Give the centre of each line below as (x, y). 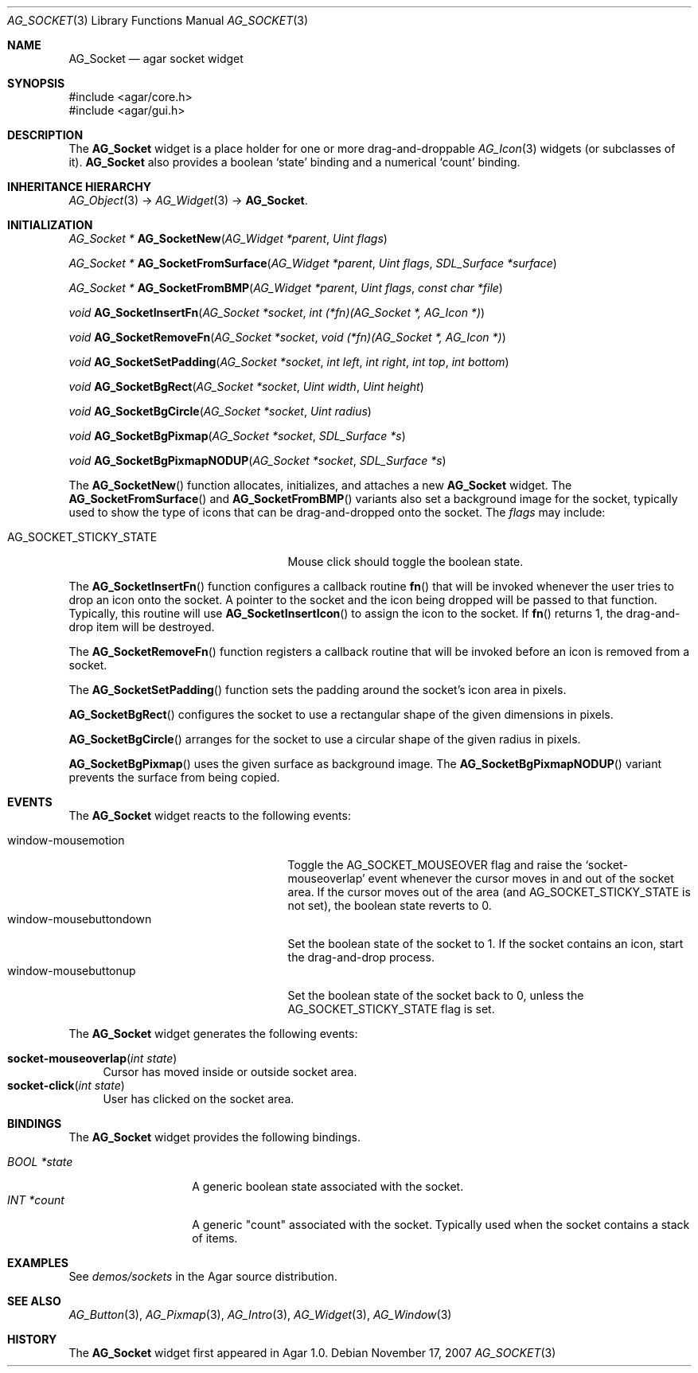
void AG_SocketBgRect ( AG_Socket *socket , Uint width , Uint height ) (246, 386)
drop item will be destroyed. (142, 627)
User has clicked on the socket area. (199, 1099)
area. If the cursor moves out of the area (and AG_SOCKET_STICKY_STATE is (489, 892)
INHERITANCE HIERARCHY (79, 187)
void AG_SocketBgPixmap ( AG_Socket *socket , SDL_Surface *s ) (237, 436)
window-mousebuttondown (80, 919)
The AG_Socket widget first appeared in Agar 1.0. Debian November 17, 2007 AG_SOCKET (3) (312, 1353)
